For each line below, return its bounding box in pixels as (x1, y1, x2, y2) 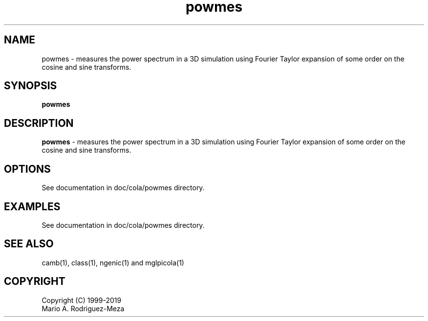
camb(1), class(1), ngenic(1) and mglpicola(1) (42, 258, 184, 267)
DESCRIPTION (4, 117, 74, 129)
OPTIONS (4, 162, 51, 175)
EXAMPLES (4, 200, 61, 213)
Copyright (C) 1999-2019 (42, 296, 122, 304)
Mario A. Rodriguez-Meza (42, 304, 125, 313)
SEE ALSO (4, 238, 54, 250)
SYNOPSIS (4, 80, 57, 92)
